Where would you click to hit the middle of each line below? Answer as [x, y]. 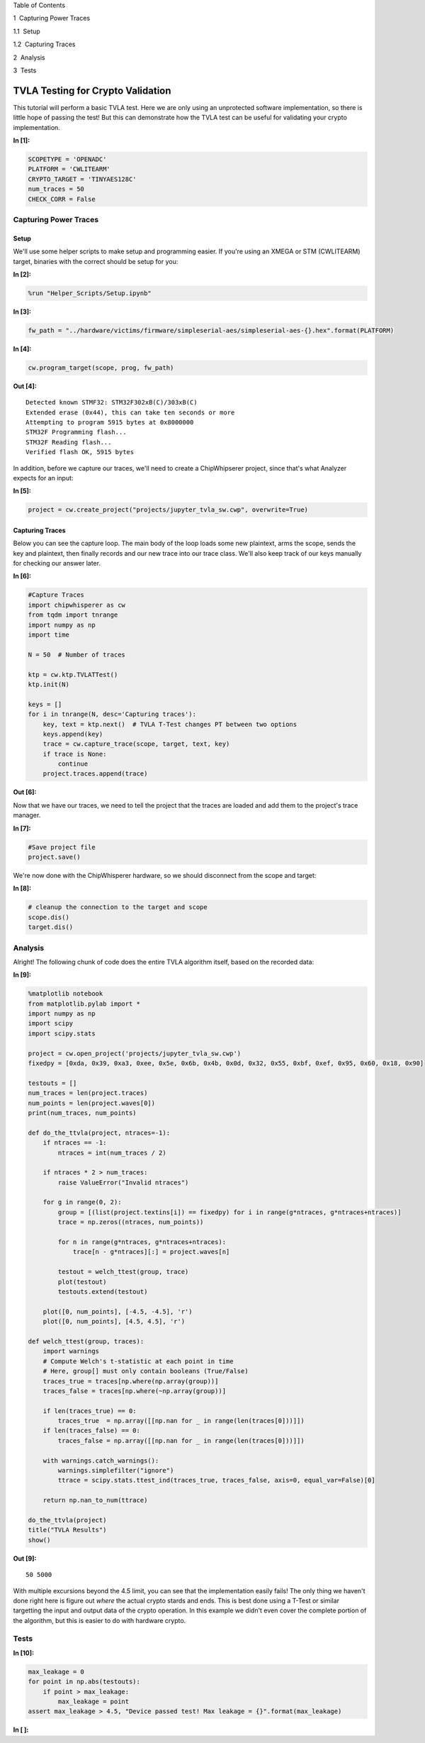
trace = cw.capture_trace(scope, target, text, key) [136, 744]
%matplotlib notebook [66, 994]
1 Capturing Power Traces [52, 18]
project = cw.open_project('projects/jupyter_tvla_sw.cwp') [135, 1053]
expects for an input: [43, 478]
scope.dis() [49, 917]
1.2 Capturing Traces [44, 44]
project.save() [54, 857]
